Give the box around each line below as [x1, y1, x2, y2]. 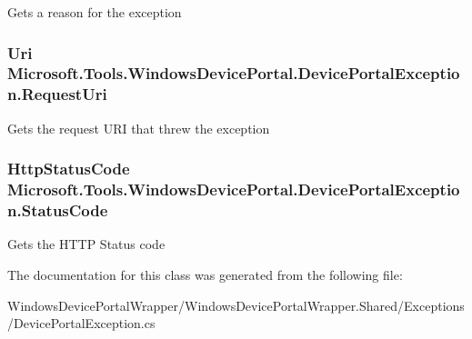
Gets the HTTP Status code [7, 234, 166, 254]
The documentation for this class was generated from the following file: [7, 264, 403, 284]
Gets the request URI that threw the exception [7, 118, 270, 137]
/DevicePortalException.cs [7, 314, 156, 333]
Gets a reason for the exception [7, 3, 182, 21]
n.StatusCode [7, 199, 108, 222]
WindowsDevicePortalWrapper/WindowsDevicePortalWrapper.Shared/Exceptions [7, 295, 465, 314]
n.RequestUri [7, 83, 107, 105]
